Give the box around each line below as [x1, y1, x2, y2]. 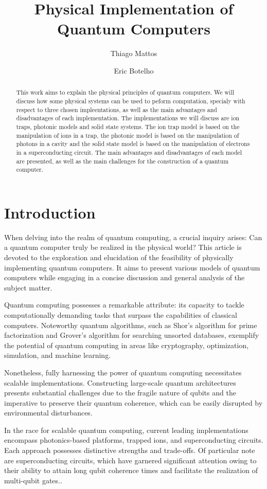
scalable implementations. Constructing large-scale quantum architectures [4, 377, 236, 388]
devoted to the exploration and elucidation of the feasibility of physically [4, 251, 234, 262]
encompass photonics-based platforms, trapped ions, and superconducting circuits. [4, 434, 263, 445]
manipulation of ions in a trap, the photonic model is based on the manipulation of [16, 131, 239, 139]
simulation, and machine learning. [4, 350, 111, 360]
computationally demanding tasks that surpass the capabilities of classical [4, 309, 237, 320]
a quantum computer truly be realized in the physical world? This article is [4, 242, 242, 252]
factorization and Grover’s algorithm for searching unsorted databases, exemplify [4, 330, 259, 340]
